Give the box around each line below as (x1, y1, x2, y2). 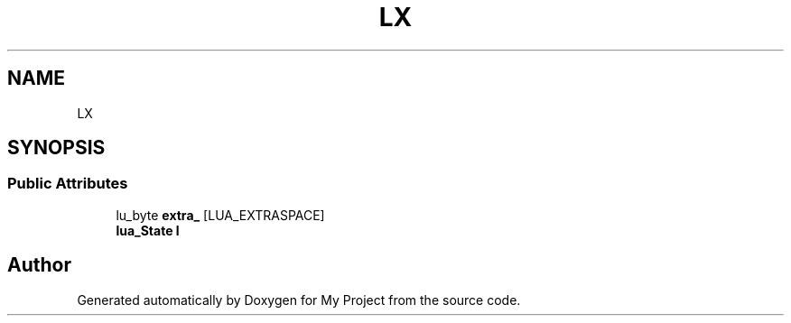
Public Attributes (7, 174, 128, 193)
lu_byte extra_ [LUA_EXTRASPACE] (116, 207, 325, 223)
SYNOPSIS (7, 136, 106, 160)
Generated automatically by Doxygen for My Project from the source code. (77, 291, 521, 308)
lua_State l (116, 222, 180, 238)
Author (7, 254, 71, 277)
